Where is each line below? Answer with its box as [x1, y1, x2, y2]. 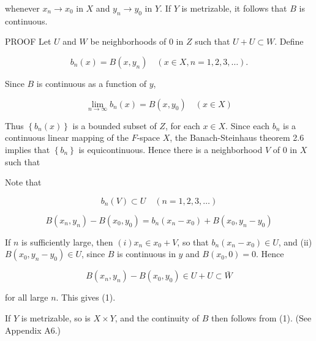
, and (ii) [278, 235, 312, 248]
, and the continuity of [115, 311, 200, 324]
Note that [5, 176, 42, 189]
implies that [5, 143, 50, 156]
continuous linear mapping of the [5, 131, 129, 144]
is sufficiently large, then [21, 235, 113, 248]
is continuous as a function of [36, 77, 146, 89]
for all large [5, 291, 48, 304]
